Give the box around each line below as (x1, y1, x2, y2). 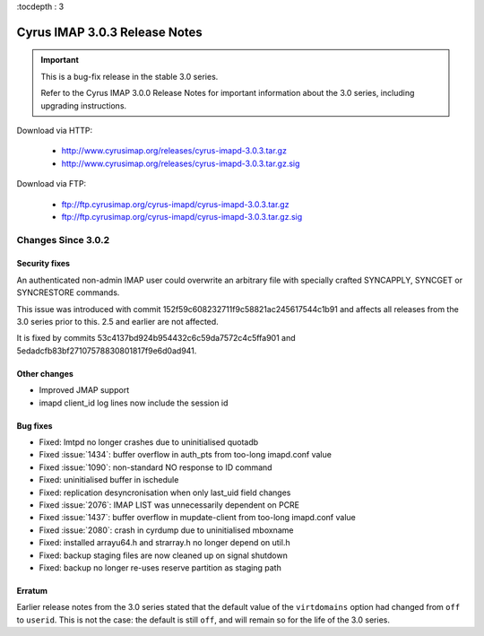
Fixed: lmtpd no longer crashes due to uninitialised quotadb (39, 437, 259, 448)
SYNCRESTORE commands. (16, 287, 120, 298)
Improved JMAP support (39, 385, 130, 396)
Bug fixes (16, 420, 53, 431)
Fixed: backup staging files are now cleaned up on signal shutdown (39, 550, 289, 561)
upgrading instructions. (40, 100, 127, 111)
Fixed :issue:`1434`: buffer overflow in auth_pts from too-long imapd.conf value (39, 449, 332, 460)
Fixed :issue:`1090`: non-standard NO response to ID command (39, 462, 272, 473)
